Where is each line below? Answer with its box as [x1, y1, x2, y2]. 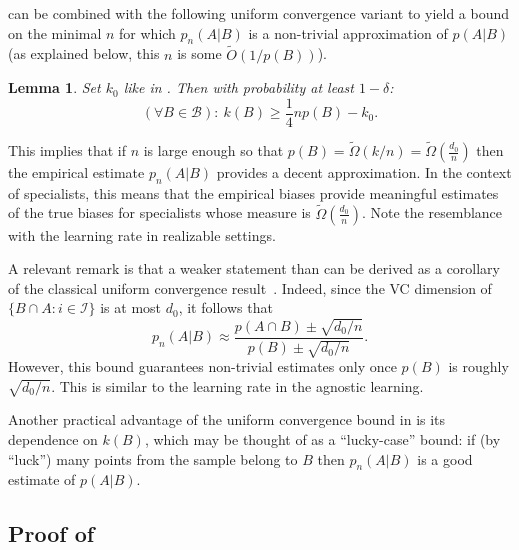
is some [177, 43, 222, 64]
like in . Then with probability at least [123, 77, 354, 98]
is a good [417, 448, 473, 469]
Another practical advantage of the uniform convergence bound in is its [8, 409, 446, 430]
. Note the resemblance [361, 202, 503, 223]
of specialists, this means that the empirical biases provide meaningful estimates [8, 182, 499, 203]
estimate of [8, 469, 76, 490]
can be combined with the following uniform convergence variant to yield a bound [8, 3, 510, 23]
